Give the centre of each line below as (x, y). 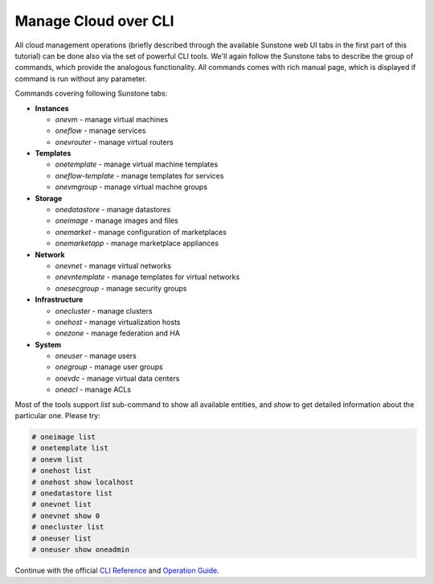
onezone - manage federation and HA (118, 333)
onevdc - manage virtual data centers (117, 378)
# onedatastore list (72, 493)
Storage (49, 198)
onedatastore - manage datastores (113, 210)
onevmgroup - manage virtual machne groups (131, 187)
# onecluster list (68, 527)
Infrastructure (59, 300)
